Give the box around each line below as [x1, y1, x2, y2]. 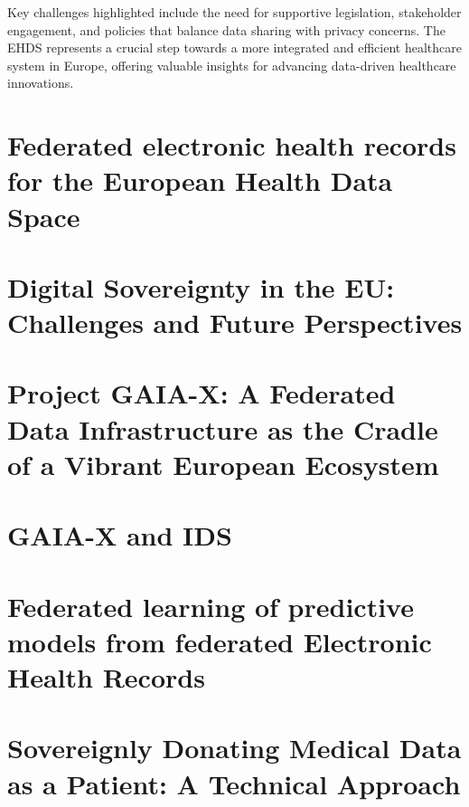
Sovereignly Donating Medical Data [7, 729, 462, 766]
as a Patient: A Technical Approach [7, 764, 461, 802]
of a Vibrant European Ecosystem [7, 445, 439, 482]
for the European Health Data [7, 162, 393, 199]
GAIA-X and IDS [7, 517, 232, 554]
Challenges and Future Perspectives [7, 304, 463, 341]
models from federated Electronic [7, 622, 432, 660]
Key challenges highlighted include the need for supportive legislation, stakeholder [7, 3, 462, 21]
